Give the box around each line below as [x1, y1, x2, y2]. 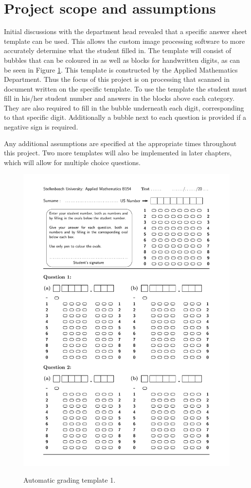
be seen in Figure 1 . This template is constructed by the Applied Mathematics [4, 64, 238, 75]
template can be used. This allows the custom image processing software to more [4, 36, 245, 46]
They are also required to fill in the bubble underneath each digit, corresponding [4, 102, 244, 113]
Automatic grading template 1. [23, 474, 116, 485]
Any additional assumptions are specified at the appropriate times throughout [4, 138, 237, 148]
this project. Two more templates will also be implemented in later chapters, [4, 148, 232, 158]
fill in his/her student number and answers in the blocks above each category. [4, 93, 234, 103]
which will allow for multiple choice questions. [4, 157, 141, 167]
